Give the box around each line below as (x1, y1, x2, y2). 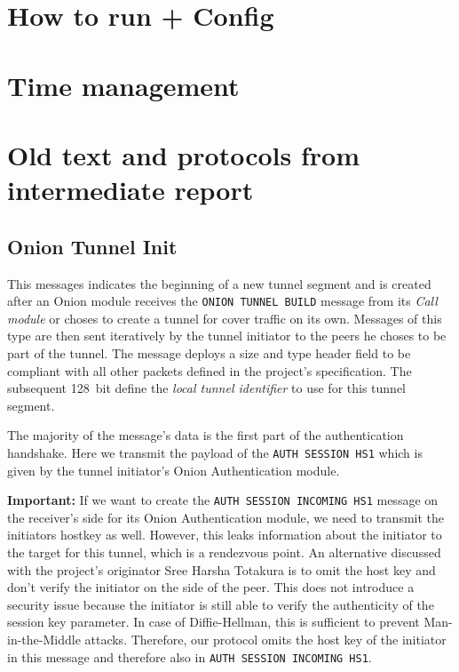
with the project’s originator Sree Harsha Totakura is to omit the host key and (7, 560, 436, 579)
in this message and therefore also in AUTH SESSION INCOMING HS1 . (7, 647, 372, 666)
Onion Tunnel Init (7, 232, 178, 260)
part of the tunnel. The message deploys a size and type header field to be (7, 343, 411, 362)
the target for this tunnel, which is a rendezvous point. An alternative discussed (7, 543, 441, 562)
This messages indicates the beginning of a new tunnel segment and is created (7, 274, 431, 292)
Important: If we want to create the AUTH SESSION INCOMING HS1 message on (7, 491, 439, 509)
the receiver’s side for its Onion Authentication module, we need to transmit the (7, 508, 445, 526)
